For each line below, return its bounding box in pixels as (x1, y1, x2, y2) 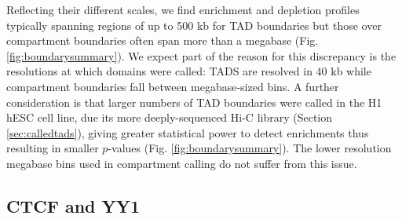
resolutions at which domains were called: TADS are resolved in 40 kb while (6, 63, 371, 79)
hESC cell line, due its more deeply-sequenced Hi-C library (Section (6, 109, 333, 126)
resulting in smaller (6, 140, 99, 156)
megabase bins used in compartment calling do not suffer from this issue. (6, 155, 357, 171)
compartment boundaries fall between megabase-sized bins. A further (6, 78, 339, 94)
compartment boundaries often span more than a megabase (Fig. (6, 32, 319, 49)
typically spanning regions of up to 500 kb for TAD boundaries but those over (6, 16, 382, 33)
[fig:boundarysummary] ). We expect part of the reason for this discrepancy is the (6, 47, 397, 64)
